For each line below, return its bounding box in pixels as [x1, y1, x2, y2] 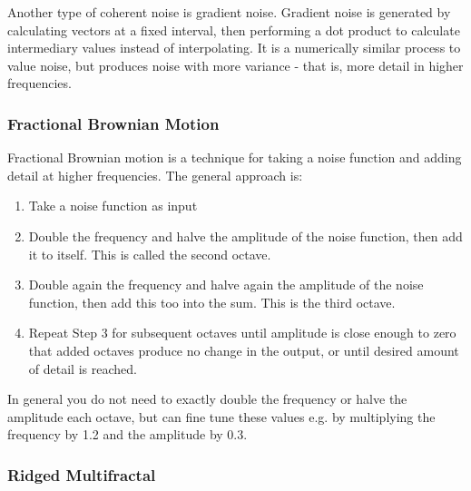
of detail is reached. [28, 358, 137, 378]
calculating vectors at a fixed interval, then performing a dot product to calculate [7, 20, 460, 39]
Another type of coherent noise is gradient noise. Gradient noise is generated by [7, 3, 451, 21]
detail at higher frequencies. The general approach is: [7, 165, 303, 184]
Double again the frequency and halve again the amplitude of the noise [28, 275, 424, 294]
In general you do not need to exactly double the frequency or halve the [7, 389, 407, 408]
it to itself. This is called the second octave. [28, 244, 271, 263]
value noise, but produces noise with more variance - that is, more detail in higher [7, 55, 464, 74]
